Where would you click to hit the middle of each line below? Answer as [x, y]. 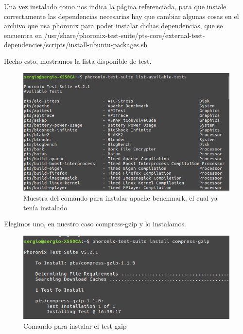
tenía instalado [45, 207]
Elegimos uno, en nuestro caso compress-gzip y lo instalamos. [95, 224]
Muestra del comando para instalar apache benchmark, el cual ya [121, 198]
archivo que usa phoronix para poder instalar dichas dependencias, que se [113, 26]
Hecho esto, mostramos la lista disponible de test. [78, 61]
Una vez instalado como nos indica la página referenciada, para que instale [115, 6]
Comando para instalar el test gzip [75, 325]
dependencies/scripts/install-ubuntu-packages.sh [76, 45]
